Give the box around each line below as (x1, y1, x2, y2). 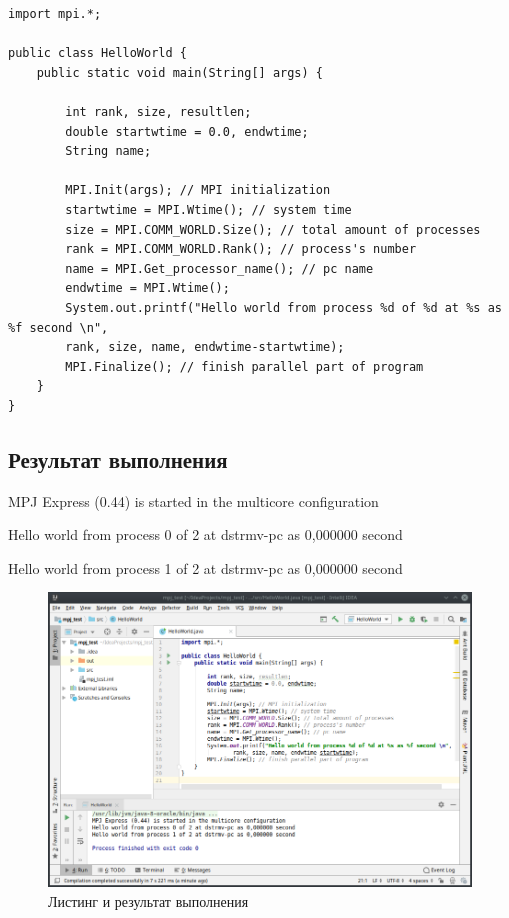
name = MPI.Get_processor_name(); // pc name (65, 261, 374, 276)
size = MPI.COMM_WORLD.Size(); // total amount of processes (65, 222, 481, 237)
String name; (65, 144, 152, 159)
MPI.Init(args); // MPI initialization (65, 183, 331, 198)
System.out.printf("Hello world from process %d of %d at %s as (65, 300, 502, 315)
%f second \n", (8, 320, 109, 335)
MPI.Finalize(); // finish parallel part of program (65, 359, 424, 374)
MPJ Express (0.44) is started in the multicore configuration (8, 490, 379, 511)
